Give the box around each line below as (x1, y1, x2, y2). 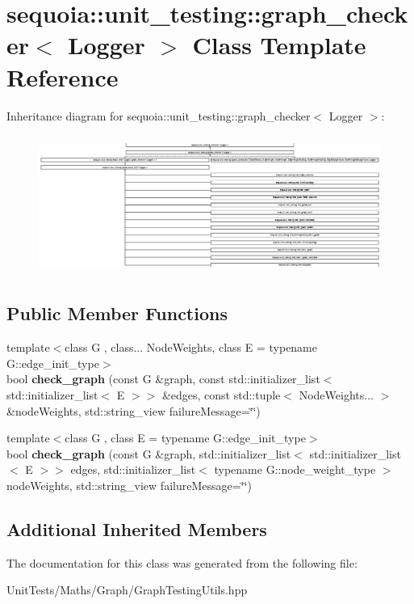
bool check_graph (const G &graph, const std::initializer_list (6, 370, 320, 387)
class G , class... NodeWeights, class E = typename (65, 339, 318, 356)
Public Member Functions (6, 301, 228, 326)
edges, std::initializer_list (70, 461, 196, 478)
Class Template (192, 28, 366, 61)
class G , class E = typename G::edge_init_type (65, 429, 306, 446)
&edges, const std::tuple (161, 386, 281, 403)
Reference (6, 60, 119, 93)
